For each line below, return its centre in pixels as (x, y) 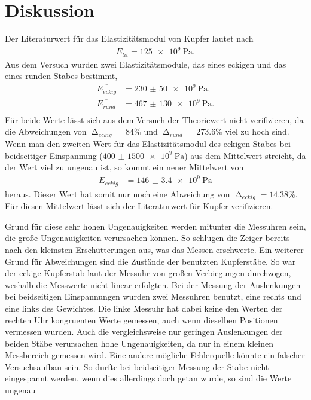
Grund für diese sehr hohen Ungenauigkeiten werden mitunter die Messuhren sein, (155, 226)
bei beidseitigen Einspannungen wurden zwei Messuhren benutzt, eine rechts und (153, 296)
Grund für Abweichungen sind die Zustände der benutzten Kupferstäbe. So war (150, 261)
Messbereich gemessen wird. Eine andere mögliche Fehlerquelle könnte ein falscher (155, 355)
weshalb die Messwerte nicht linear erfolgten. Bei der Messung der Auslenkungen (153, 284)
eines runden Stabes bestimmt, (61, 76)
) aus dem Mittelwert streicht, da (245, 155)
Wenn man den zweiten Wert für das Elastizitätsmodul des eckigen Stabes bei (148, 143)
